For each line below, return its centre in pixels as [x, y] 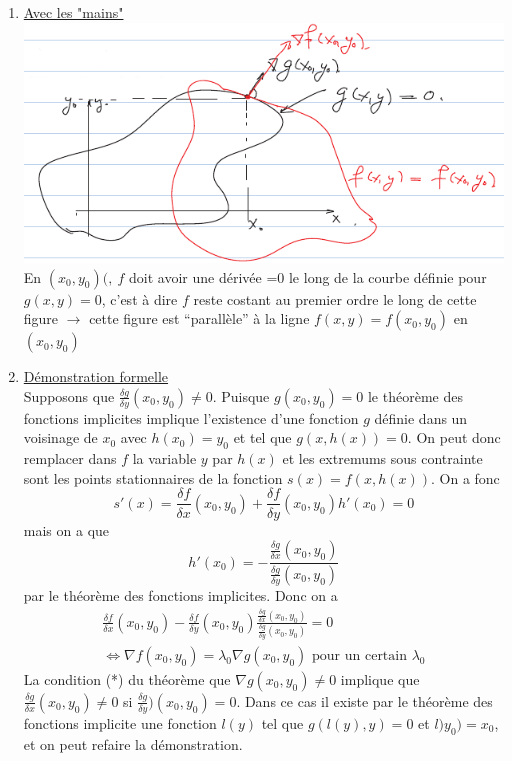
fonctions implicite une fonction [120, 722]
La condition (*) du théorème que [127, 678]
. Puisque [241, 395]
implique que [380, 678]
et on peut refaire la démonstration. [133, 743]
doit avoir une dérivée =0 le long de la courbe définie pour [308, 276]
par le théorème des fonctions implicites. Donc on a [180, 594]
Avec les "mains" [73, 12]
